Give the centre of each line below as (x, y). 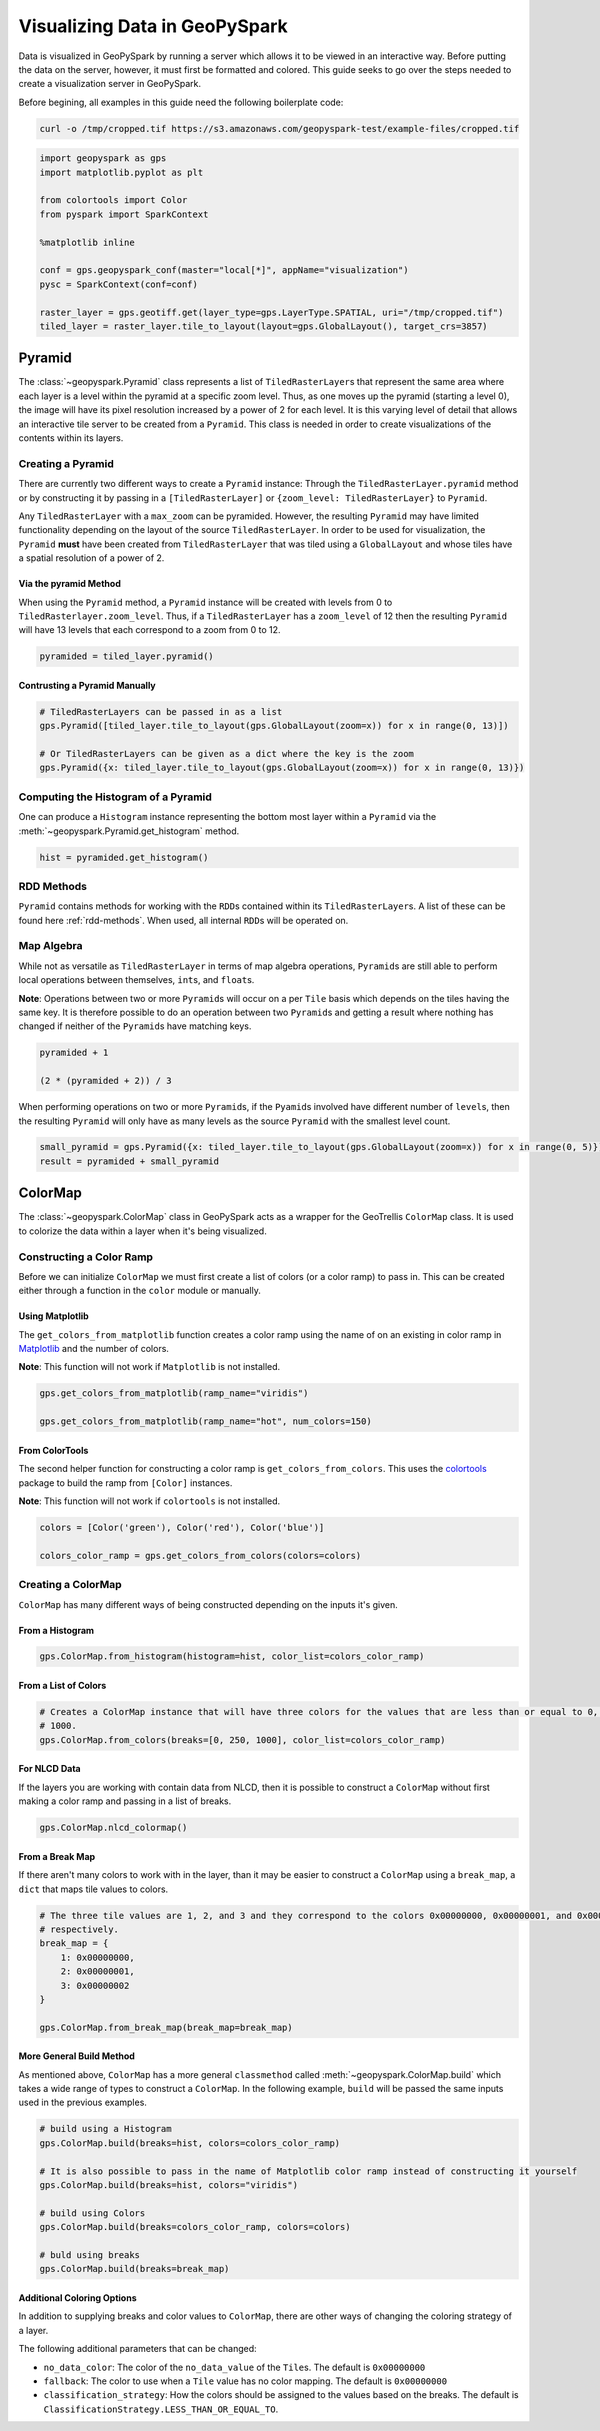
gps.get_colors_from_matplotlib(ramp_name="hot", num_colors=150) (205, 1421)
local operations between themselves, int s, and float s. (136, 980)
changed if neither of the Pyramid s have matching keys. (135, 1026)
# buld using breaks (89, 2254)
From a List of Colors (62, 1686)
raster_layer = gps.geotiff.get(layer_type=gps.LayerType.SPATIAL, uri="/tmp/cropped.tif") (271, 312)
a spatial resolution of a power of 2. (91, 558)
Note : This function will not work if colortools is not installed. (149, 1501)
